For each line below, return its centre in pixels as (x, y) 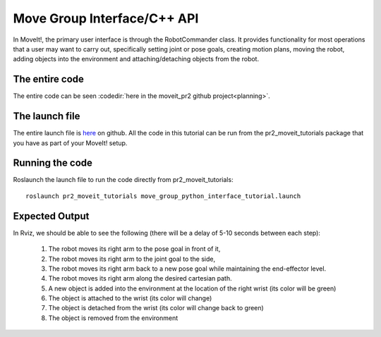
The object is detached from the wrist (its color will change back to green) (156, 308)
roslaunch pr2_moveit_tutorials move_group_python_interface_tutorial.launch (163, 196)
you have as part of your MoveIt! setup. (70, 143)
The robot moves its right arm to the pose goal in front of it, (134, 249)
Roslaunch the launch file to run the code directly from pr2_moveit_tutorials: (123, 180)
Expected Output (51, 216)
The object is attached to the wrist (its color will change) (130, 298)
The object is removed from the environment (113, 318)
